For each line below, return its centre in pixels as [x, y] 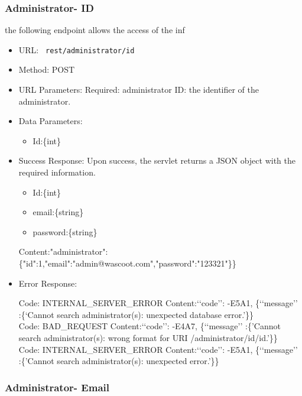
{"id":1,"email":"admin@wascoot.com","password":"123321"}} [127, 263]
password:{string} [65, 231]
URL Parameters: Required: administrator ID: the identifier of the [139, 90]
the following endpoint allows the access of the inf [95, 30]
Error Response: [48, 283]
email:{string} [58, 212]
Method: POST [47, 69]
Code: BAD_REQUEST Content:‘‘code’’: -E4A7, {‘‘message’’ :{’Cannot [150, 326]
